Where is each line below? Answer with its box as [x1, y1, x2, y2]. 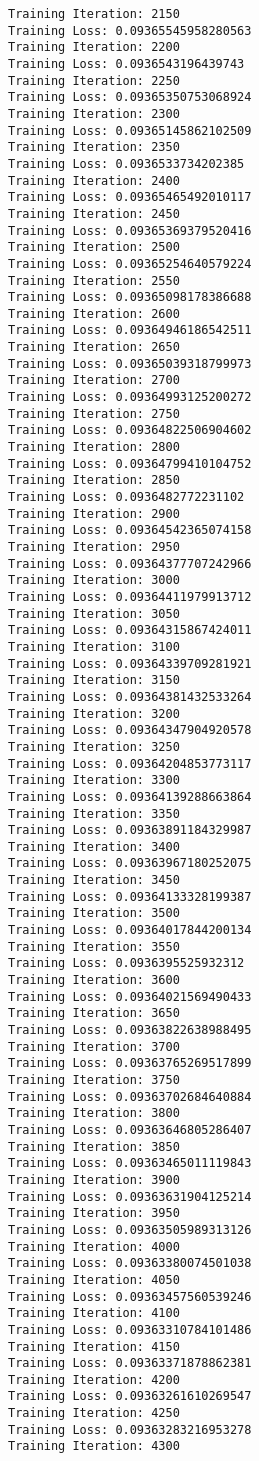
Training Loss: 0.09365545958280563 [8, 23, 252, 38]
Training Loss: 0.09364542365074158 [8, 523, 252, 538]
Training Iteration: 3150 [8, 673, 180, 688]
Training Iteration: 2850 [8, 473, 180, 488]
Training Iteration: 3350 [8, 806, 180, 821]
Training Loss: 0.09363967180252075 [8, 856, 252, 871]
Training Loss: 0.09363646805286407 [8, 1122, 252, 1137]
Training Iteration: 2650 [8, 340, 180, 355]
